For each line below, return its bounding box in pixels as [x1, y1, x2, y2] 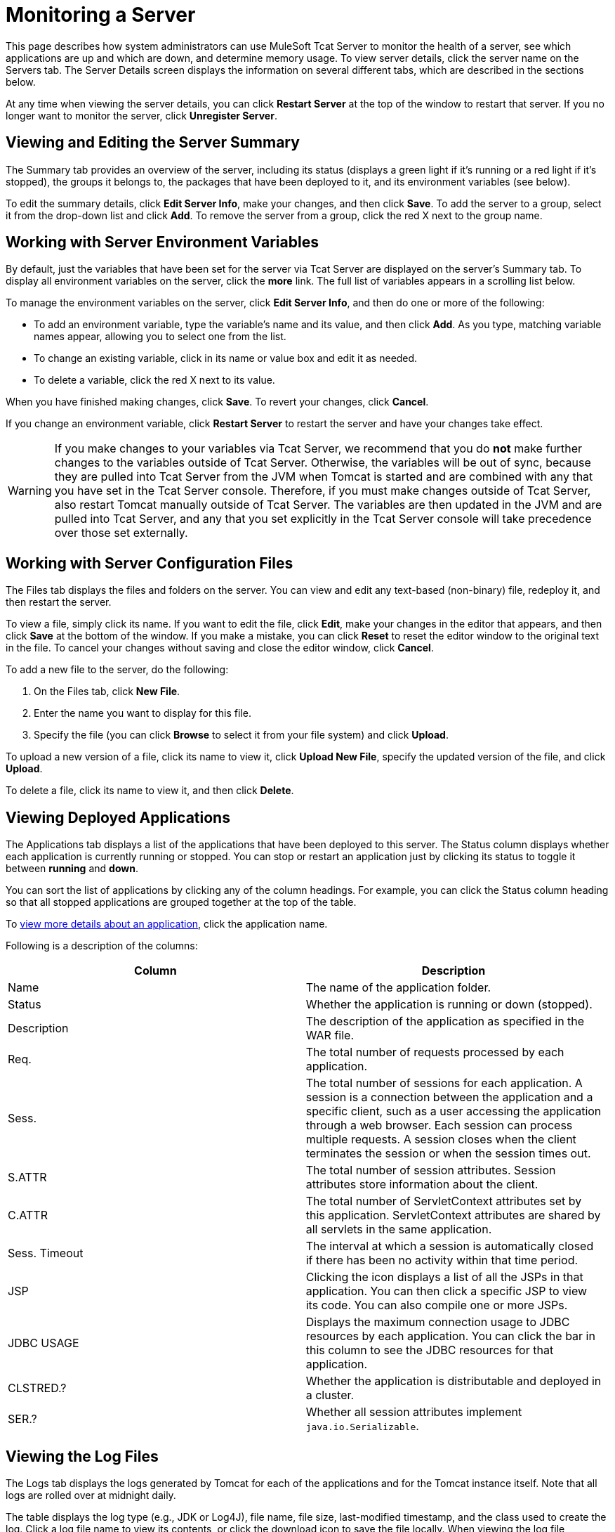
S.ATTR [8, 1170, 47, 1185]
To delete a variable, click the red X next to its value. [34, 374, 275, 387]
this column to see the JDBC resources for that [305, 1343, 554, 1358]
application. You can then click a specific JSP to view [305, 1284, 588, 1299]
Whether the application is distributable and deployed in [305, 1374, 602, 1389]
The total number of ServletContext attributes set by [305, 1194, 582, 1209]
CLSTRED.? [8, 1381, 67, 1396]
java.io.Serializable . [305, 1419, 419, 1434]
